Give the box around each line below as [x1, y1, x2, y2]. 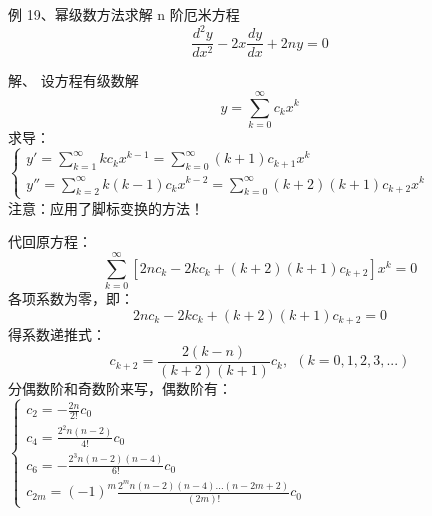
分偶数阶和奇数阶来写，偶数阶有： [8, 377, 232, 398]
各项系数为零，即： [8, 287, 134, 308]
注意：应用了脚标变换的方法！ [8, 197, 204, 218]
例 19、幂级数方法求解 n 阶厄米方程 [8, 4, 240, 24]
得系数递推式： [8, 323, 106, 344]
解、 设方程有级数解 [8, 70, 139, 91]
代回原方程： [8, 231, 92, 252]
